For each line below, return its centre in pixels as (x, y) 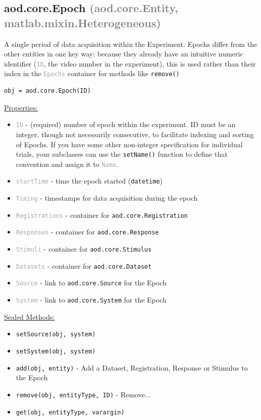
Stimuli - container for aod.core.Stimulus (84, 249)
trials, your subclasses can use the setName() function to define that (122, 154)
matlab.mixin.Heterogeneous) (83, 22)
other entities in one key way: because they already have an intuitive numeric (124, 54)
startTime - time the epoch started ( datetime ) (89, 181)
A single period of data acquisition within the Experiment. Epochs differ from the (131, 44)
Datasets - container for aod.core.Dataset (84, 265)
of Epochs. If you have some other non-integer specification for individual (129, 144)
